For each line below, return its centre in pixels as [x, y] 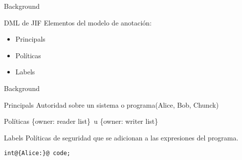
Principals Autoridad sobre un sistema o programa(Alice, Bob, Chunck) [111, 104]
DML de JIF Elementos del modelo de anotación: [78, 22]
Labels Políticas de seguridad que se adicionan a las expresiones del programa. [121, 137]
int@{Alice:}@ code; [37, 153]
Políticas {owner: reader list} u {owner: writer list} [81, 121]
